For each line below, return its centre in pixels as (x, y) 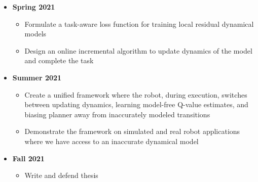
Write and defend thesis (61, 175)
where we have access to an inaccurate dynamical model (112, 141)
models (35, 34)
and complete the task (59, 60)
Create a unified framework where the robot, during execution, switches (136, 94)
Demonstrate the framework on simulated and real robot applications (132, 131)
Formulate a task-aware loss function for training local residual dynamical (139, 24)
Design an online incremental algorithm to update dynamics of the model (138, 50)
